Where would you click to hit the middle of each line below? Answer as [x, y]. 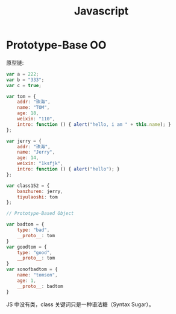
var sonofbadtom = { [32, 270]
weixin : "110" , [36, 119]
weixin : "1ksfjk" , [40, 164]
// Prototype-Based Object [40, 214]
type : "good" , [35, 252]
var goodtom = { [27, 247]
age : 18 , [28, 113]
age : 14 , [28, 158]
